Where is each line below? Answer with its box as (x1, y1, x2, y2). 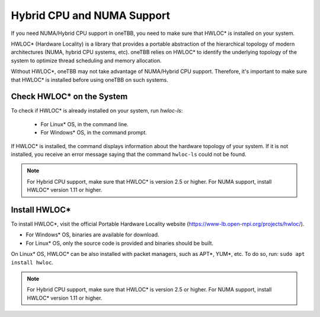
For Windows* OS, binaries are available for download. (25, 231, 159, 238)
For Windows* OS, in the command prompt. (40, 129, 148, 136)
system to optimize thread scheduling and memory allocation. (11, 57, 162, 64)
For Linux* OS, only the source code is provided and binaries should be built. (25, 239, 213, 246)
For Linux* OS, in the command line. (40, 120, 129, 127)
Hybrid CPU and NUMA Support (11, 9, 171, 22)
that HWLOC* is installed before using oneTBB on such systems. (11, 76, 168, 83)
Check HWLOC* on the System (11, 92, 128, 102)
